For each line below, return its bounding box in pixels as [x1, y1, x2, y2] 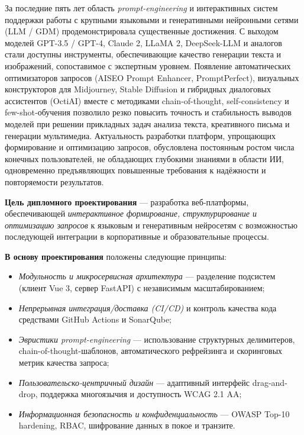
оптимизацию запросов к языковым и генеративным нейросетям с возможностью [5, 218, 298, 231]
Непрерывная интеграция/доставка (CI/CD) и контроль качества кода [18, 301, 277, 314]
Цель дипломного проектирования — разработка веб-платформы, [5, 195, 249, 208]
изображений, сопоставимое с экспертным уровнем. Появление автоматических [5, 59, 291, 72]
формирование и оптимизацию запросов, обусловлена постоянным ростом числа [5, 141, 295, 153]
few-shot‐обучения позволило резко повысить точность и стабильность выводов [5, 106, 292, 118]
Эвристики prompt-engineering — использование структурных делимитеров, [18, 333, 295, 345]
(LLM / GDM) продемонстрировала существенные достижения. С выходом [5, 25, 279, 37]
